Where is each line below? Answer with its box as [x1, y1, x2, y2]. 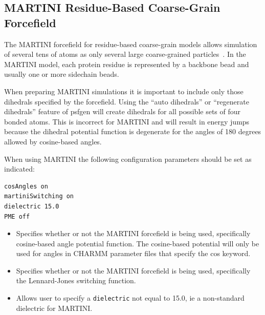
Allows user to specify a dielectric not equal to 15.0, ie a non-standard [16, 292, 245, 303]
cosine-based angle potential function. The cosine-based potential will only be [16, 238, 259, 248]
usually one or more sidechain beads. [4, 69, 119, 79]
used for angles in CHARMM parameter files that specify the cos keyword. [16, 248, 251, 259]
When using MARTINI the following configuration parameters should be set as [4, 153, 252, 164]
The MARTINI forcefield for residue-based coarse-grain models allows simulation [4, 38, 257, 49]
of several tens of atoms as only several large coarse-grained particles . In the [4, 49, 246, 59]
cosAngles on [4, 182, 48, 190]
